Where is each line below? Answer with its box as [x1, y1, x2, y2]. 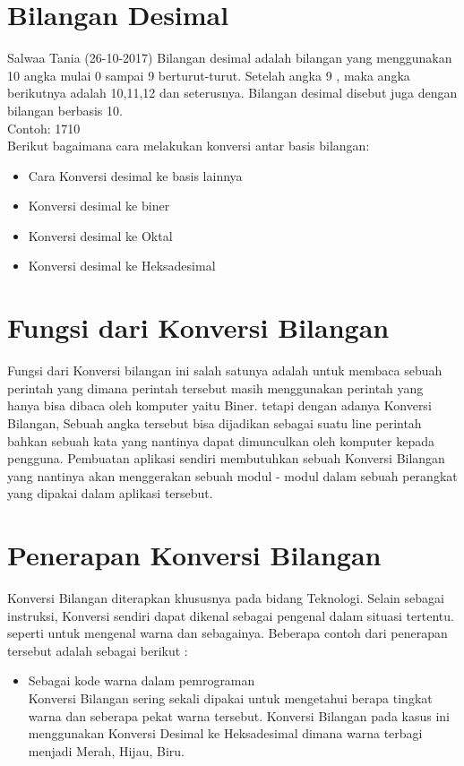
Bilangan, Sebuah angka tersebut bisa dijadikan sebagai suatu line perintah [7, 413, 422, 432]
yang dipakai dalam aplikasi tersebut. [7, 484, 213, 503]
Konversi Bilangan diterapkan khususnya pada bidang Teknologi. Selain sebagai [7, 589, 444, 607]
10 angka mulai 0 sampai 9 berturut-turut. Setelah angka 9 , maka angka [7, 65, 410, 84]
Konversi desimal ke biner [28, 196, 170, 215]
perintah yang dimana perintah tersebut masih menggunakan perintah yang [7, 378, 424, 397]
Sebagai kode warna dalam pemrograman [28, 671, 255, 690]
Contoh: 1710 [7, 118, 81, 137]
